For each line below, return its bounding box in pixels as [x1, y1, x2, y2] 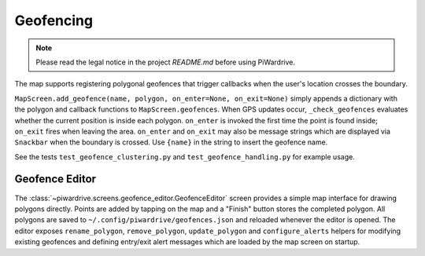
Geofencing [14, 12, 94, 29]
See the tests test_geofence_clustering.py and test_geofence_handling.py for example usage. [14, 152, 356, 161]
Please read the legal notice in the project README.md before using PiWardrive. [35, 57, 295, 67]
